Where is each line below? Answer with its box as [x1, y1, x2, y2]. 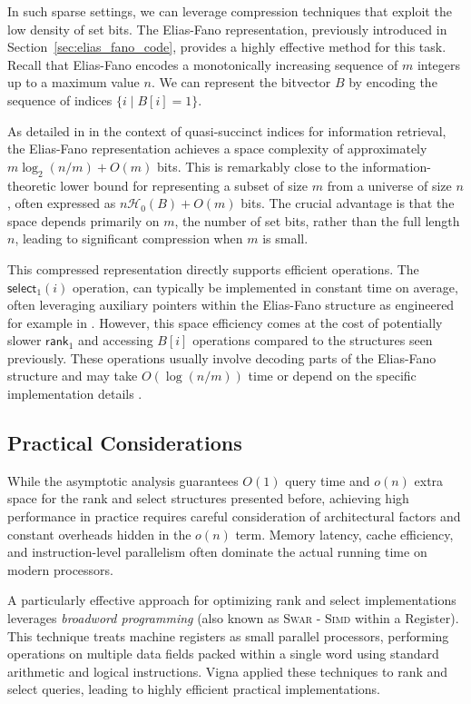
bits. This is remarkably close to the [157, 156, 358, 175]
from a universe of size [327, 175, 452, 194]
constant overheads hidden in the [7, 524, 191, 543]
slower [7, 331, 42, 350]
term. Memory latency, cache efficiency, [235, 524, 454, 543]
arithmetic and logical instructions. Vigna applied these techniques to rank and [7, 661, 448, 680]
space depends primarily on [7, 211, 160, 230]
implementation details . [7, 384, 142, 403]
